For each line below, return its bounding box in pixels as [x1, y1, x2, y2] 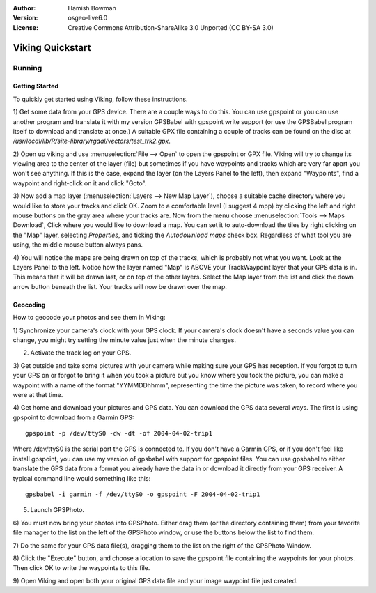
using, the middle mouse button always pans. [13, 240, 143, 249]
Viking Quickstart [13, 42, 91, 54]
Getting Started [13, 82, 59, 91]
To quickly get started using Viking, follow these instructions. [13, 95, 188, 103]
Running [13, 63, 42, 72]
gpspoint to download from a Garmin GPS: [13, 413, 134, 422]
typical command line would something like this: [13, 474, 151, 482]
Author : [13, 4, 36, 12]
